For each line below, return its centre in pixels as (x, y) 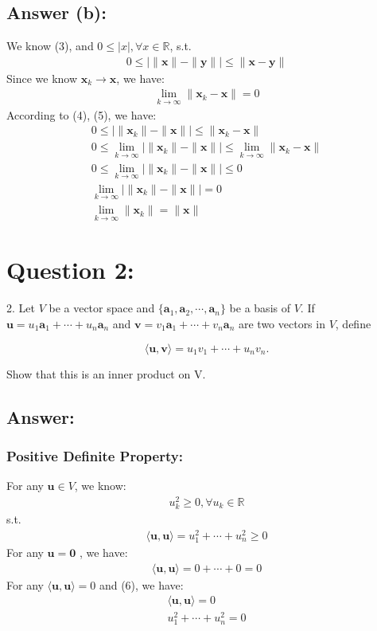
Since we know (42, 78)
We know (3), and (50, 46)
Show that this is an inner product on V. (106, 373)
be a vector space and (102, 308)
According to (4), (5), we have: (82, 114)
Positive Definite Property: (95, 455)
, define (353, 324)
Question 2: (70, 270)
